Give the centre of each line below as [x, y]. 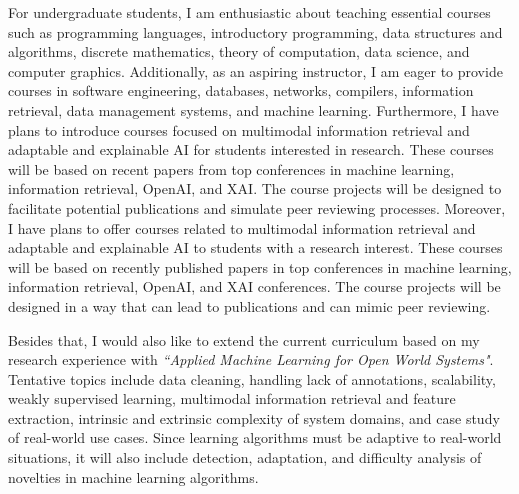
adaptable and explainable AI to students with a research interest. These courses [255, 247]
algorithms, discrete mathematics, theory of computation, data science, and [239, 51]
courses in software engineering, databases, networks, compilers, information [241, 90]
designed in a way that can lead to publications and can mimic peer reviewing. [249, 305]
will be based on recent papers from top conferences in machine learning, [231, 168]
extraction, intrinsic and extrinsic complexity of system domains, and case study [254, 417]
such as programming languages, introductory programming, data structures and [255, 31]
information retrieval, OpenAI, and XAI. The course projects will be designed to [255, 188]
